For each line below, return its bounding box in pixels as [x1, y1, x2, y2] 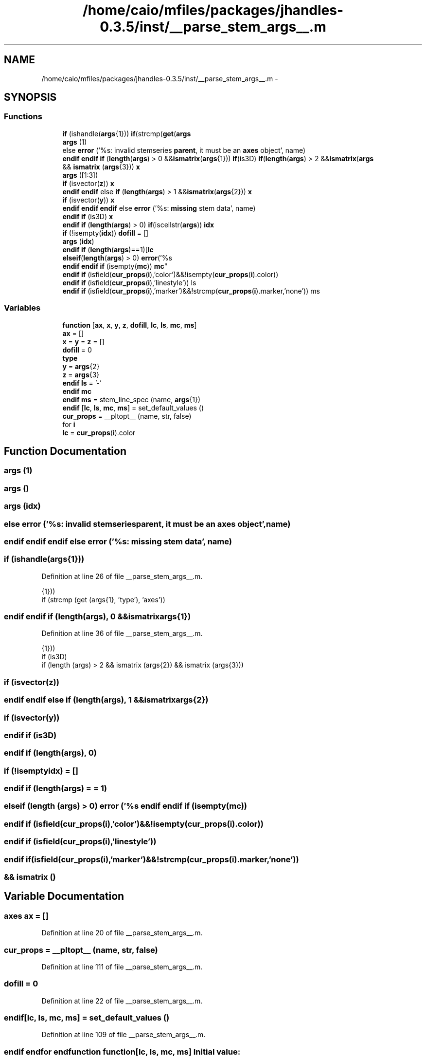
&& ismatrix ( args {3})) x [62, 162, 140, 171]
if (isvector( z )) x [62, 179, 114, 187]
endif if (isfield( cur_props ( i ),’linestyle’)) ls [62, 278, 196, 287]
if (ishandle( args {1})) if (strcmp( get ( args [62, 129, 191, 138]
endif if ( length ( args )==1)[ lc [62, 245, 154, 254]
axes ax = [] [4, 911, 49, 921]
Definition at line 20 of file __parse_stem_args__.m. [41, 929, 203, 937]
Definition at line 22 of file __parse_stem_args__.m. [41, 996, 203, 1005]
